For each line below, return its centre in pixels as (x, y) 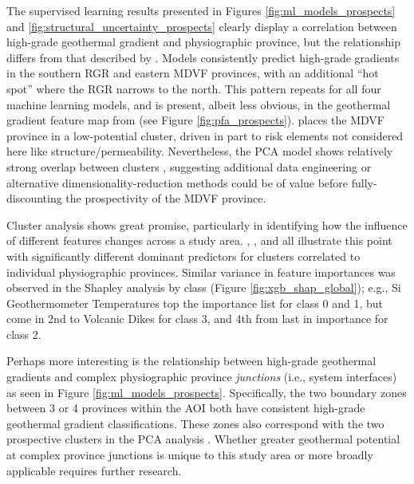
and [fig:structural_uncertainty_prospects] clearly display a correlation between (202, 26)
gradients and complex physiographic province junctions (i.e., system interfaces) (202, 377)
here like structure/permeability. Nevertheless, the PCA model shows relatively (200, 151)
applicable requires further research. (94, 470)
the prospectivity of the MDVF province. (166, 198)
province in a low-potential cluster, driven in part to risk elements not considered (205, 135)
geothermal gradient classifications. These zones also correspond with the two (195, 423)
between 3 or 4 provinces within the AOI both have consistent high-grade (186, 408)
